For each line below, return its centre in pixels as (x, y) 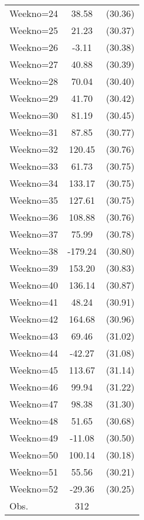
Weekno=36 (34, 217)
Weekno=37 (34, 234)
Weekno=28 (34, 81)
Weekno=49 (34, 438)
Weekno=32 (34, 149)
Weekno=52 (34, 489)
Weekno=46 (34, 387)
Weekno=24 (34, 13)
